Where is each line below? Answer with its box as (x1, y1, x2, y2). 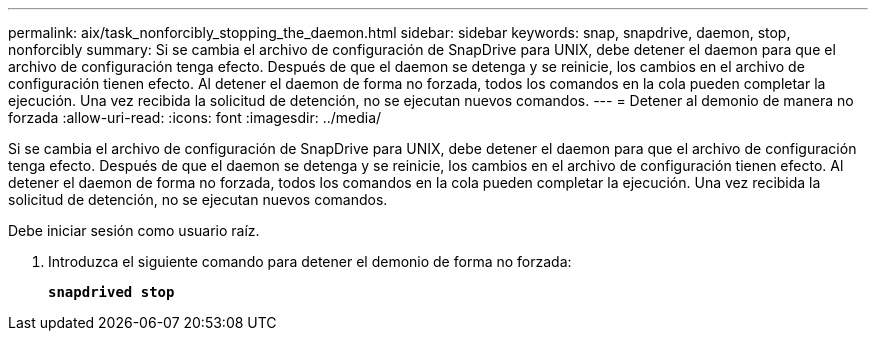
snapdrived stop (48, 284, 175, 300)
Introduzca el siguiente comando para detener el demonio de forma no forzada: (48, 253, 572, 270)
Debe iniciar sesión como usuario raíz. (8, 222, 260, 239)
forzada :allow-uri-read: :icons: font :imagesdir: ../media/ (8, 109, 382, 126)
